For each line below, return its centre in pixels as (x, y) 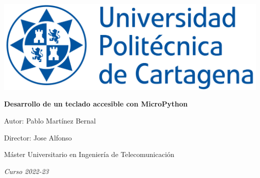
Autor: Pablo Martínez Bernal (50, 120)
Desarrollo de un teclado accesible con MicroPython (96, 104)
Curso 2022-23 (26, 171)
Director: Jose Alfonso (38, 137)
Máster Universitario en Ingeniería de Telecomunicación (89, 154)
